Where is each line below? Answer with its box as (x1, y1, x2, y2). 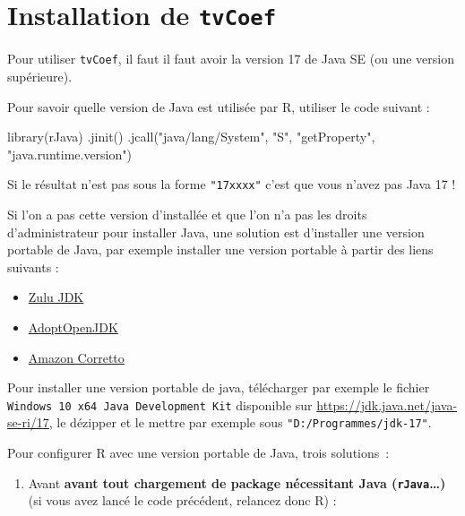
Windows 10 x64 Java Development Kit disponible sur (7, 395, 313, 414)
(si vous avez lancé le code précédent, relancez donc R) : (28, 491, 337, 510)
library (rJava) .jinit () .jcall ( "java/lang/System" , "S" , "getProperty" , (7, 127, 375, 146)
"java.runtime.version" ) (7, 144, 132, 163)
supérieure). (7, 66, 73, 85)
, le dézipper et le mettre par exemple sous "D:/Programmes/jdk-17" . (48, 413, 432, 432)
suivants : (7, 257, 59, 276)
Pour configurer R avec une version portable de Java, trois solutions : (7, 443, 390, 461)
